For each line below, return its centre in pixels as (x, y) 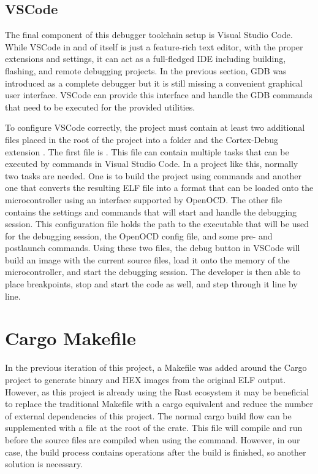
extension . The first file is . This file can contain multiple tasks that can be (147, 151)
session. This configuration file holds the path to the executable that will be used (157, 224)
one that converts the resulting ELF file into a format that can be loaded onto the (159, 188)
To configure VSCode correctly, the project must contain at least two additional (155, 127)
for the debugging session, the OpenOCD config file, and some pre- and (139, 235)
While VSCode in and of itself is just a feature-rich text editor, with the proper (154, 46)
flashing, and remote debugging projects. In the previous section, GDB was (146, 70)
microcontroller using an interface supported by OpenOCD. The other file (144, 199)
